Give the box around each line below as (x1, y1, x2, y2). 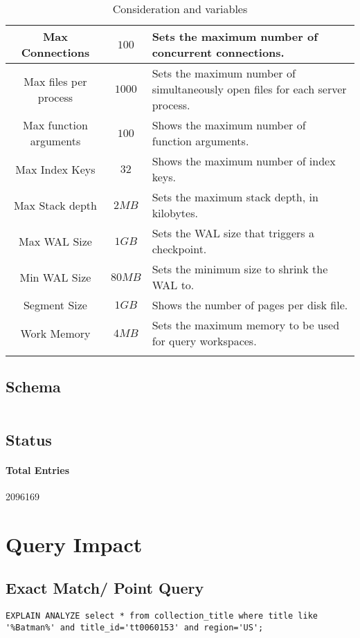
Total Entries (6, 462, 69, 477)
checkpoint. (152, 241, 207, 257)
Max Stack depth (13, 197, 97, 213)
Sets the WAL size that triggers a (152, 225, 314, 241)
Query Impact (6, 529, 143, 558)
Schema (6, 376, 61, 397)
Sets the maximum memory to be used (152, 317, 340, 333)
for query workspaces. (152, 333, 257, 349)
